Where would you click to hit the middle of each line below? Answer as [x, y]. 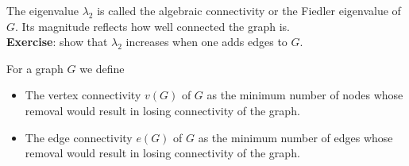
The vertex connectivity [83, 95]
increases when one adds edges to [206, 42]
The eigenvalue [42, 10]
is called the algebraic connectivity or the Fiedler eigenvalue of [249, 10]
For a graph [35, 68]
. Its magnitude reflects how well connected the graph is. [153, 26]
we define [102, 68]
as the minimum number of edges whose [295, 137]
